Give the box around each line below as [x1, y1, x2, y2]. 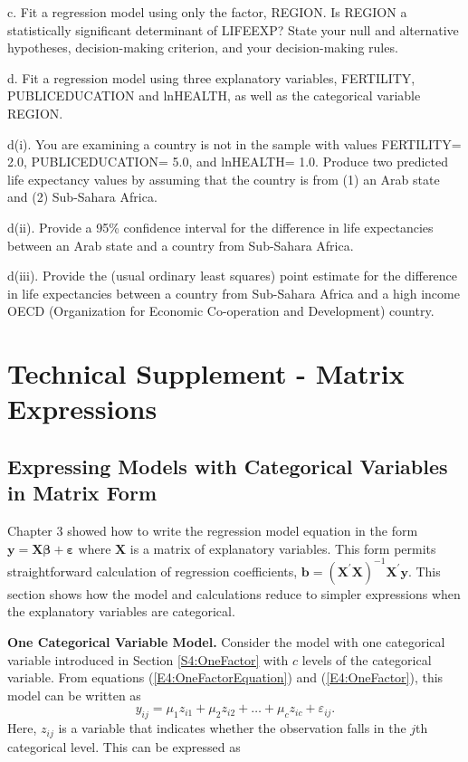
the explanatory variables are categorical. [7, 602, 235, 621]
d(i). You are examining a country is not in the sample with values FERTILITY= [7, 134, 462, 153]
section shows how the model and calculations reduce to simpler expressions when [7, 584, 461, 603]
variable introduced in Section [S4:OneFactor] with [7, 650, 289, 669]
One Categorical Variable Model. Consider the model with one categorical [7, 632, 445, 651]
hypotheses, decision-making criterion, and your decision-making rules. [7, 38, 398, 57]
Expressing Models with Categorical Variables [7, 452, 448, 480]
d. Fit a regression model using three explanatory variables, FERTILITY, [7, 68, 415, 87]
